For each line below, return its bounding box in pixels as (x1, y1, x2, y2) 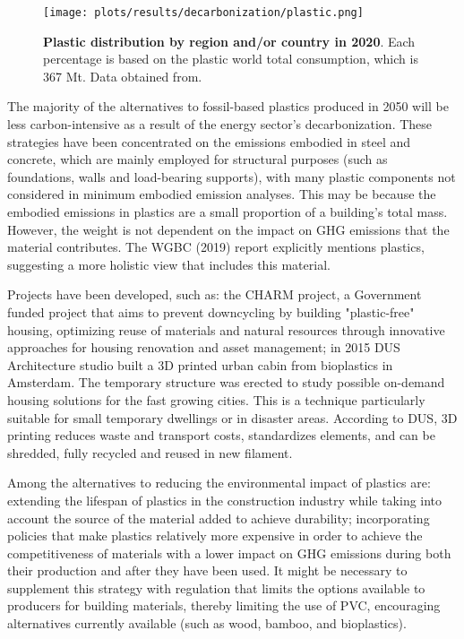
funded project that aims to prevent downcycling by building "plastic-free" (7, 302, 415, 321)
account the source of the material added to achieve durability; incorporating (7, 508, 430, 527)
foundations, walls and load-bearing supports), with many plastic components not (7, 167, 456, 186)
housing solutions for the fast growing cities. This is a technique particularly (7, 390, 425, 409)
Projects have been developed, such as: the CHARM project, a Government (7, 285, 422, 304)
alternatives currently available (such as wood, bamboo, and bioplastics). (7, 614, 407, 633)
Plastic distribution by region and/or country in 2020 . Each (43, 31, 416, 50)
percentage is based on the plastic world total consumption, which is (43, 49, 418, 68)
